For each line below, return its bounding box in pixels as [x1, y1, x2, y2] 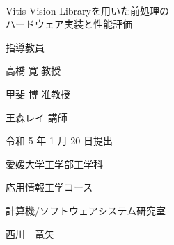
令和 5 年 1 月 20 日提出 [6, 133, 113, 148]
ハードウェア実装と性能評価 [6, 17, 132, 31]
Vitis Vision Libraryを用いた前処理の [6, 3, 169, 17]
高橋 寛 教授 [6, 63, 61, 78]
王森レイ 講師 [6, 110, 68, 124]
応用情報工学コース [6, 180, 93, 194]
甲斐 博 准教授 [6, 86, 71, 101]
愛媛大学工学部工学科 [6, 156, 103, 171]
